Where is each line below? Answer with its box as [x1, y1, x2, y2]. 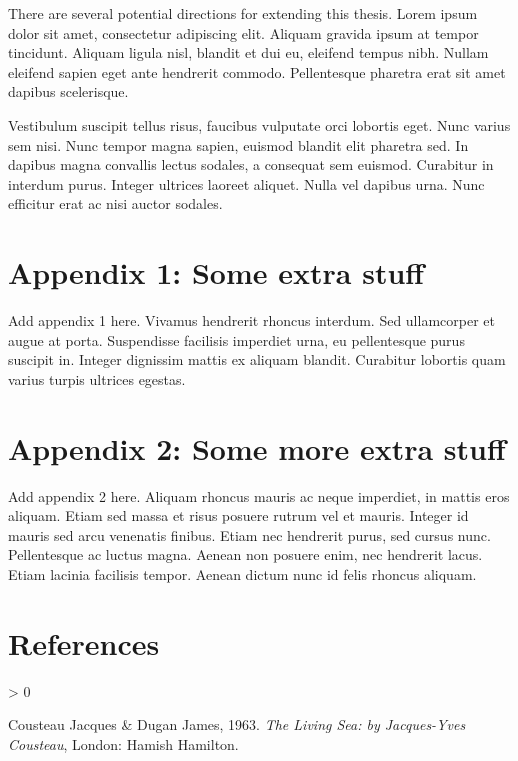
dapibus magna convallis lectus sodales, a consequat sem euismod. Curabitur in [8, 154, 494, 175]
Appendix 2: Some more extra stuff [8, 427, 506, 468]
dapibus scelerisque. [8, 81, 129, 102]
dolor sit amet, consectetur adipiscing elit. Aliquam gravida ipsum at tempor [8, 22, 479, 43]
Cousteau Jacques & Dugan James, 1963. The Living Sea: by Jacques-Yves [8, 714, 466, 735]
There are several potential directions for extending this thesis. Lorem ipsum [8, 3, 478, 23]
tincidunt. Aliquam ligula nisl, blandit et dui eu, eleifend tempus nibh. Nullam [8, 42, 489, 63]
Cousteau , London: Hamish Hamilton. [8, 733, 239, 754]
